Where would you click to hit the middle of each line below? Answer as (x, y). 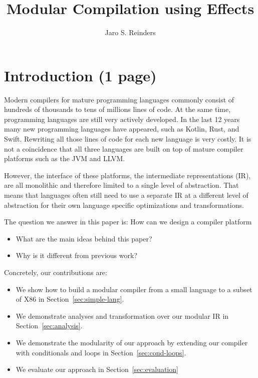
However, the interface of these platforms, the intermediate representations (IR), (127, 175)
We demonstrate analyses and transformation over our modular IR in (122, 316)
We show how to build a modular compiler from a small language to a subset (134, 289)
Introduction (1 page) (80, 75)
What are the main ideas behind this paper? (84, 238)
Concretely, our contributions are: (56, 272)
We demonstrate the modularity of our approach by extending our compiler (132, 342)
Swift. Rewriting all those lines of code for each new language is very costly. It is (128, 139)
